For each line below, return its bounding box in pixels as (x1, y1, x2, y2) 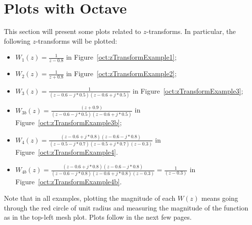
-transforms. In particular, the (146, 26, 236, 36)
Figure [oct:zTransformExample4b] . (15, 177, 122, 187)
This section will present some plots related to (4, 26, 141, 36)
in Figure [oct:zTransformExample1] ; (66, 52, 177, 62)
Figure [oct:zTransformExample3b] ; (15, 117, 122, 127)
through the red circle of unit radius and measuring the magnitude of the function (4, 202, 249, 212)
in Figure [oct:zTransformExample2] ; (66, 68, 177, 79)
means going (201, 193, 238, 203)
